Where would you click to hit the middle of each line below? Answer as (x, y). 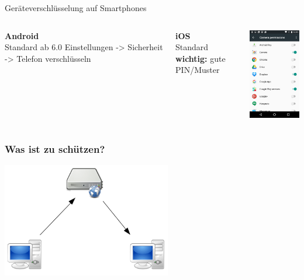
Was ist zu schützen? (55, 148)
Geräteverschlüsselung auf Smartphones (76, 8)
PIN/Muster (198, 70)
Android (22, 35)
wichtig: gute (201, 58)
